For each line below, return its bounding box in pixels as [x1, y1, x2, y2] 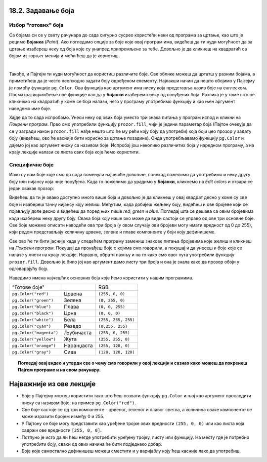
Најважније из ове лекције [9, 380, 96, 388]
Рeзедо [63, 323, 82, 330]
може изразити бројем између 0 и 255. [21, 414, 105, 420]
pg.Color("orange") [12, 343, 56, 348]
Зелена [63, 297, 82, 304]
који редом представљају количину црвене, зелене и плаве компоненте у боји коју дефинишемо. [9, 229, 216, 235]
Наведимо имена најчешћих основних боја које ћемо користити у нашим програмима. [9, 274, 194, 281]
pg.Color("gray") [12, 349, 51, 355]
